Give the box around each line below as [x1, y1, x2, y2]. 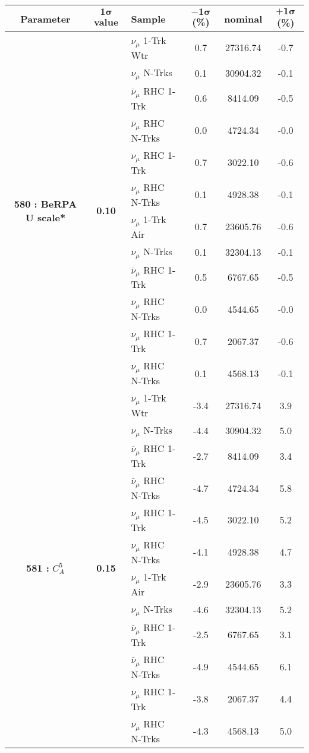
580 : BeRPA [14, 196, 77, 211]
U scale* [25, 210, 66, 224]
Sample [131, 11, 166, 26]
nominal [224, 11, 263, 26]
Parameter [20, 11, 71, 26]
